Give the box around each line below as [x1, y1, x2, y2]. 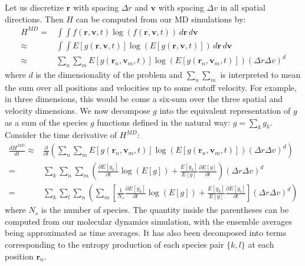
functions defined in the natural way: [97, 116, 230, 128]
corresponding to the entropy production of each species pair [5, 238, 224, 250]
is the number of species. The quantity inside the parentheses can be [41, 203, 289, 216]
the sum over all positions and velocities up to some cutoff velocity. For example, [5, 81, 297, 93]
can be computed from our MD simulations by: [76, 12, 246, 25]
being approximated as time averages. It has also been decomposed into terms [5, 226, 287, 239]
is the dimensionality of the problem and [35, 68, 183, 81]
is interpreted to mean [220, 68, 301, 81]
